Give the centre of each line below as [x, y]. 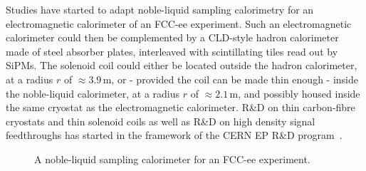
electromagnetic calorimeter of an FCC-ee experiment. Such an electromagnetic [179, 23]
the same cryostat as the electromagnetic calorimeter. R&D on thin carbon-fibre [181, 107]
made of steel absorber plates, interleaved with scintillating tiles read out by [172, 51]
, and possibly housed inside [299, 93]
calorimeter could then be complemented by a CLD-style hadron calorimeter [172, 37]
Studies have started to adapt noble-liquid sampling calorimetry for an [160, 9]
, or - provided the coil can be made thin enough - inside [235, 79]
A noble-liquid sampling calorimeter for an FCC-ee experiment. [172, 159]
